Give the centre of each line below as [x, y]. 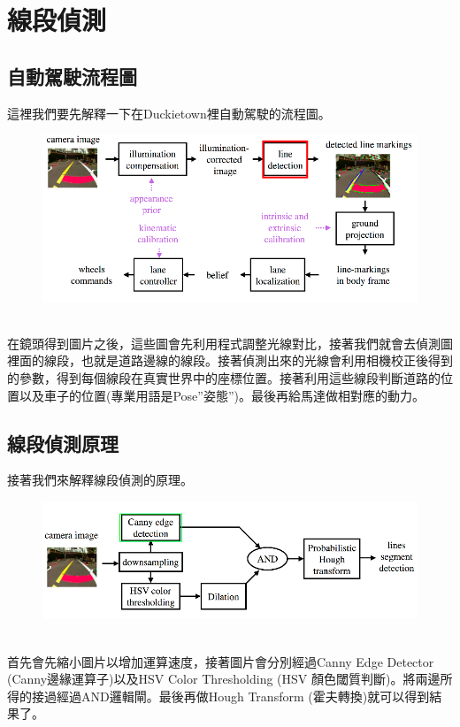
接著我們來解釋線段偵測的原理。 [100, 480]
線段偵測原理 [63, 443]
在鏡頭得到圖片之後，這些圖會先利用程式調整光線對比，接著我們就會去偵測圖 [230, 343]
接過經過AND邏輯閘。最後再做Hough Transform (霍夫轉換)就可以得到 [230, 696]
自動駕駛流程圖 [72, 76]
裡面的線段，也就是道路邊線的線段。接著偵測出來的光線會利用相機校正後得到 [230, 360]
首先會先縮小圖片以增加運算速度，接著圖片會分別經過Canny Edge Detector [221, 661]
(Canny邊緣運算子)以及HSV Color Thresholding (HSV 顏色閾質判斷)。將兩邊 [224, 679]
